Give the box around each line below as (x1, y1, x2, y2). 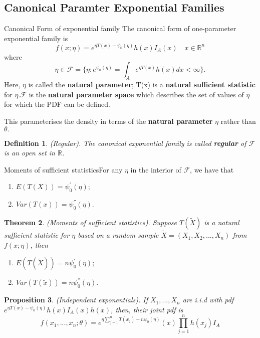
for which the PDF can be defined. (4, 99, 110, 109)
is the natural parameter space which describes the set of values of (29, 89, 244, 99)
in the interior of (130, 164, 181, 175)
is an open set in (4, 147, 55, 158)
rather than (220, 115, 256, 126)
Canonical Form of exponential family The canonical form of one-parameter (4, 23, 236, 34)
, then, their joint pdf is (111, 304, 183, 314)
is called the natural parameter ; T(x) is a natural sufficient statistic (28, 79, 255, 90)
